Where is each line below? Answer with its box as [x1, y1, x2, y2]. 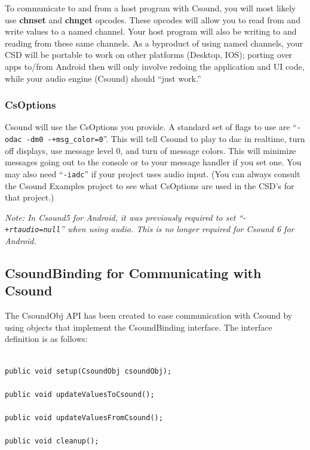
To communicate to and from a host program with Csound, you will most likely [5, 2, 296, 14]
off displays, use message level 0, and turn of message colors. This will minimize [5, 144, 296, 156]
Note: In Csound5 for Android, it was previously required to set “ [5, 211, 243, 223]
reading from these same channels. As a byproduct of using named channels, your [5, 36, 303, 49]
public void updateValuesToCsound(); [5, 390, 155, 399]
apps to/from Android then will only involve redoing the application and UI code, [5, 60, 305, 72]
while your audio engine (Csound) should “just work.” [5, 72, 201, 84]
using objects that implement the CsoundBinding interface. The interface [5, 320, 272, 333]
